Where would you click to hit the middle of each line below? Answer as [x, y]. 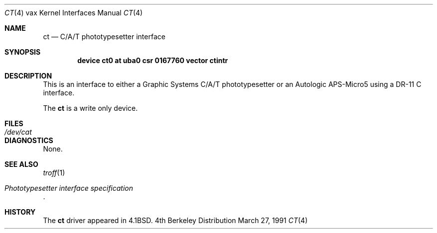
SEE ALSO [21, 164]
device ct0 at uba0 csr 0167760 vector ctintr [153, 60]
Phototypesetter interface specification [69, 188]
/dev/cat [18, 132]
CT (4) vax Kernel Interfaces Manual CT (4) [74, 13]
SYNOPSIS [23, 52]
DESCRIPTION [28, 76]
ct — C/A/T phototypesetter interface [104, 37]
